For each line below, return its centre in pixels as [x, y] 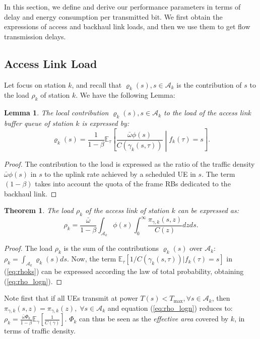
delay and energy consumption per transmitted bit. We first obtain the [113, 16]
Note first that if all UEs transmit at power [71, 298]
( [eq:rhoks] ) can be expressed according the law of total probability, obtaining [124, 271]
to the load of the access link [207, 113]
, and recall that [97, 84]
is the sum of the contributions [111, 248]
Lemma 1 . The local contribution [56, 113]
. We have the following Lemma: [125, 95]
